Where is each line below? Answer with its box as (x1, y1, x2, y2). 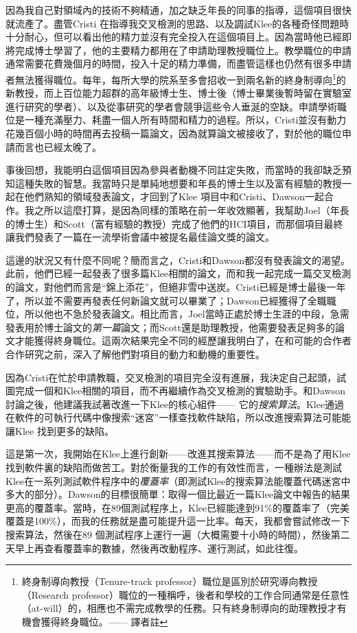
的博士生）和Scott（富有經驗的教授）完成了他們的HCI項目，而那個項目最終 (5, 216, 343, 230)
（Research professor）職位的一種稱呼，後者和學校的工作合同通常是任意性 (21, 587, 350, 601)
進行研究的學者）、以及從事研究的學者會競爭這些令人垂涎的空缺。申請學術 (5, 99, 337, 113)
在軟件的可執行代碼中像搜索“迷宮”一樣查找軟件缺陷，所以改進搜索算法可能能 (5, 410, 352, 425)
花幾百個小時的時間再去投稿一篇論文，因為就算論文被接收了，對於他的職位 (5, 126, 342, 140)
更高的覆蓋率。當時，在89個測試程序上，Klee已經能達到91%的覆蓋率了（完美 (5, 500, 349, 514)
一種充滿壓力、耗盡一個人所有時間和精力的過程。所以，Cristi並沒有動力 (24, 112, 347, 127)
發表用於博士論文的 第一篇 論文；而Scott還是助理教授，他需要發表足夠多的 (5, 320, 335, 334)
